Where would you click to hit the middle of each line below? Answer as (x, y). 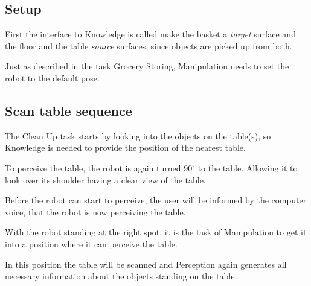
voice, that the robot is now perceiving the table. (95, 211)
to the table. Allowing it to (248, 167)
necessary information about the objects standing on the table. (121, 276)
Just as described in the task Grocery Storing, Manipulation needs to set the (147, 66)
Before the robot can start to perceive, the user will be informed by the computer (156, 200)
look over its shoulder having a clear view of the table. (105, 180)
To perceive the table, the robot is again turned (93, 167)
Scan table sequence (69, 110)
